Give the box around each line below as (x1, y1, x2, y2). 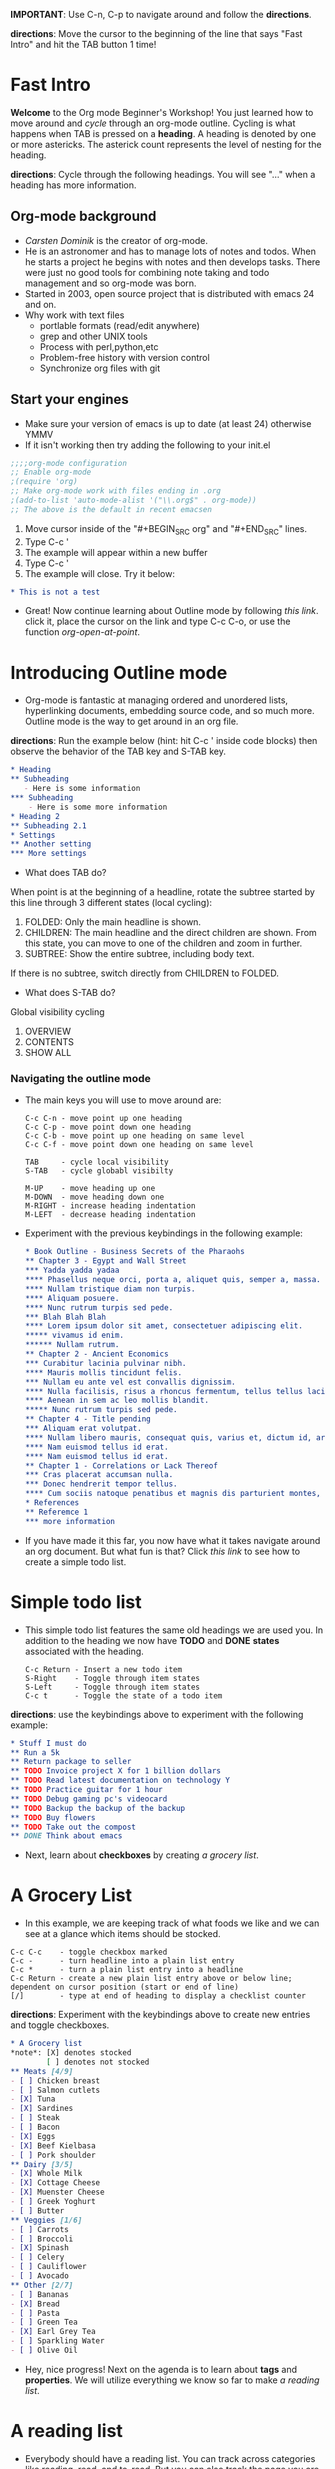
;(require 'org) (10, 477, 78, 487)
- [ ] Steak (10, 2113, 60, 2123)
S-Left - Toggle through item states (24, 1682, 200, 1692)
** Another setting (10, 839, 92, 849)
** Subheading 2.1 (10, 820, 87, 831)
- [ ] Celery (10, 2252, 65, 2263)
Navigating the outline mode (10, 1072, 152, 1086)
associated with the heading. (24, 1645, 145, 1657)
